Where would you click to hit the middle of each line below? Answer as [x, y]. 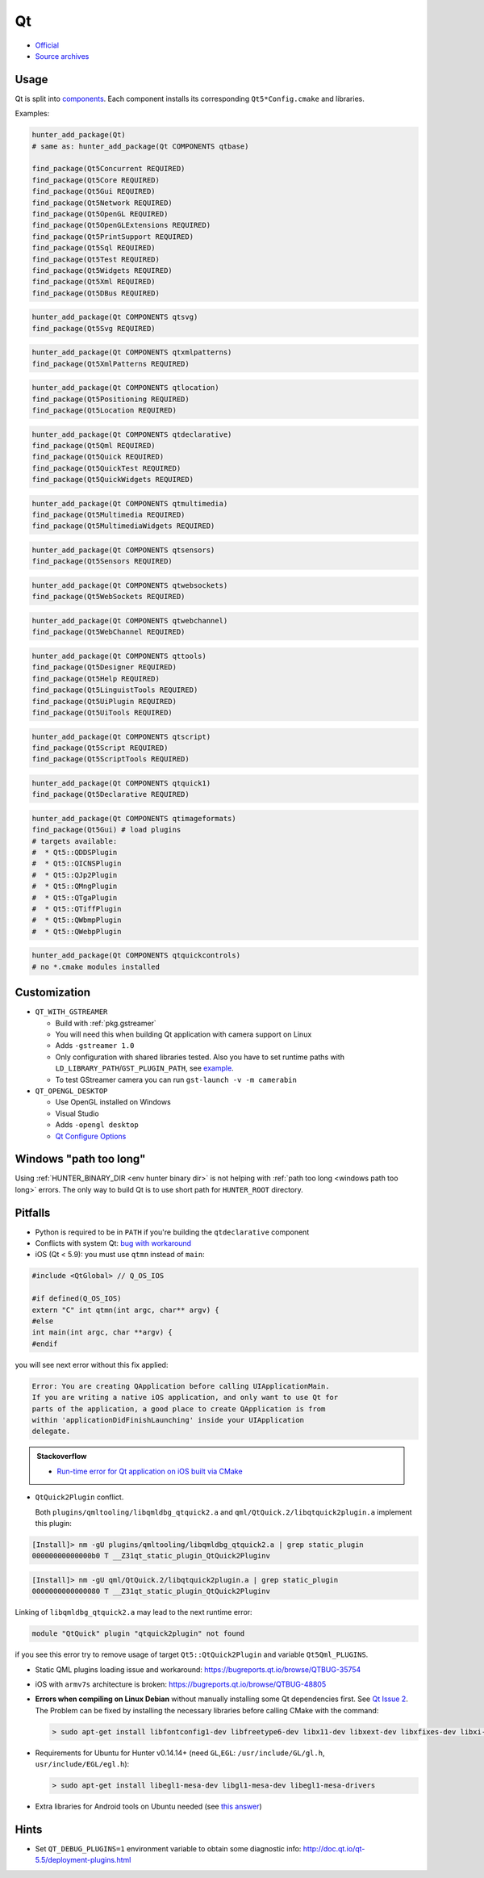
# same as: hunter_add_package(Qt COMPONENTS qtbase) [140, 146]
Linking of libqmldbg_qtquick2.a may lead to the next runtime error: [134, 1612]
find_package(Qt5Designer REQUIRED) [104, 667]
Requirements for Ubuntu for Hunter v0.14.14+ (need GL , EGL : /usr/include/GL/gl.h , [180, 1753]
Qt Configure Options [91, 1136]
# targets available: [75, 841]
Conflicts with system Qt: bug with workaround [113, 1243]
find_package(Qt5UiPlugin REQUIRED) [104, 701]
